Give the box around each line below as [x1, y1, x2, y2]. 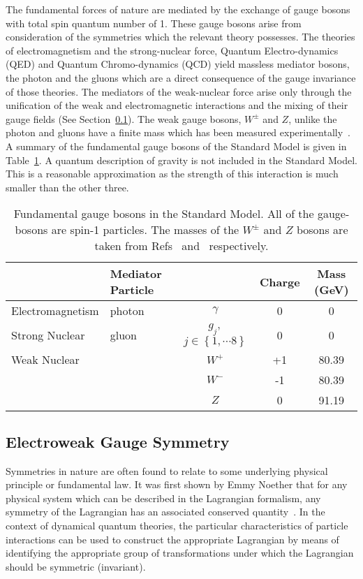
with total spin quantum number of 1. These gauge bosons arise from [6, 15, 302, 30]
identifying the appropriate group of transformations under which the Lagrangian [6, 545, 354, 560]
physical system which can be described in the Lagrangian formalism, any [6, 490, 321, 505]
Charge [259, 273, 300, 290]
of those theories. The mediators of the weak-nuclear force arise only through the [6, 84, 352, 98]
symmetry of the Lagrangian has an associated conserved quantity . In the [6, 504, 325, 519]
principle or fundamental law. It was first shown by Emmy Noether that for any [6, 477, 348, 492]
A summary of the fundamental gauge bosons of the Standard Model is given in [6, 138, 347, 153]
